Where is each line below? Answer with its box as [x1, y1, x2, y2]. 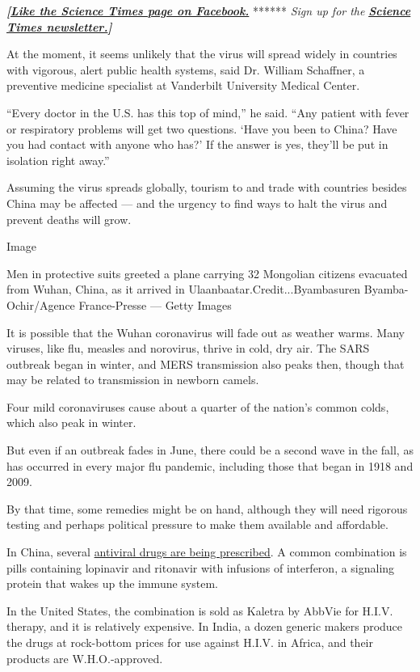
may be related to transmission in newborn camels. [6, 371, 259, 388]
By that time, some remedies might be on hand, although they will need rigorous [6, 500, 408, 517]
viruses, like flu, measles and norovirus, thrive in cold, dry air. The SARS [6, 340, 370, 357]
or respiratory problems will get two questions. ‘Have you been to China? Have [6, 120, 397, 137]
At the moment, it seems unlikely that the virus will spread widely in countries [6, 45, 397, 62]
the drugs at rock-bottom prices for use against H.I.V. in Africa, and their [6, 634, 374, 650]
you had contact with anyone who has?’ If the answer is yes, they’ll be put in [6, 136, 388, 153]
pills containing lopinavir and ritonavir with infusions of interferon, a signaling [6, 559, 395, 576]
